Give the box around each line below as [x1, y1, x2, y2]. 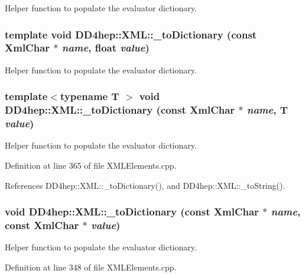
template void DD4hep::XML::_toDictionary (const [5, 27, 257, 41]
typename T [60, 89, 119, 104]
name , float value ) [61, 40, 150, 55]
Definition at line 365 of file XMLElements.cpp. [5, 159, 177, 171]
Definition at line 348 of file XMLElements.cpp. [5, 260, 177, 273]
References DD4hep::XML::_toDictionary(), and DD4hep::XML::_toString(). [5, 179, 285, 191]
